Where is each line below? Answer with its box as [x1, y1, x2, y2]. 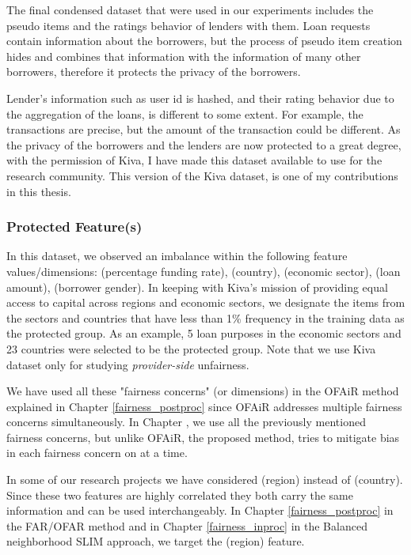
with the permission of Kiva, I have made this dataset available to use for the [6, 152, 382, 168]
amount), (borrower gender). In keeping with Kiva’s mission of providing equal [6, 278, 388, 295]
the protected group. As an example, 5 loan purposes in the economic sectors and [6, 325, 401, 342]
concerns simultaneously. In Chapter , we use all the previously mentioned [6, 413, 366, 430]
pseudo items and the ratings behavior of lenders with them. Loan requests [6, 17, 371, 33]
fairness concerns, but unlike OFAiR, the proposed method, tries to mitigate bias [6, 429, 400, 445]
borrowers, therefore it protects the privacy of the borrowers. [6, 63, 301, 80]
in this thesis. [6, 183, 71, 199]
